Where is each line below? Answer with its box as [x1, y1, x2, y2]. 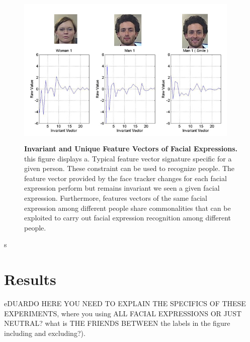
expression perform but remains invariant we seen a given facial [24, 183, 220, 193]
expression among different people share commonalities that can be [24, 202, 231, 213]
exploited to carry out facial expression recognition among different [24, 212, 231, 223]
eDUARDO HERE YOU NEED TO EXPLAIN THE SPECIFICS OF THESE [4, 298, 246, 309]
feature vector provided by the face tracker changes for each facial [24, 173, 227, 183]
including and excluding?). [4, 327, 86, 338]
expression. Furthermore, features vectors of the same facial [24, 193, 208, 203]
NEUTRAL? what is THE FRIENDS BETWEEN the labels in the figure [4, 318, 230, 328]
